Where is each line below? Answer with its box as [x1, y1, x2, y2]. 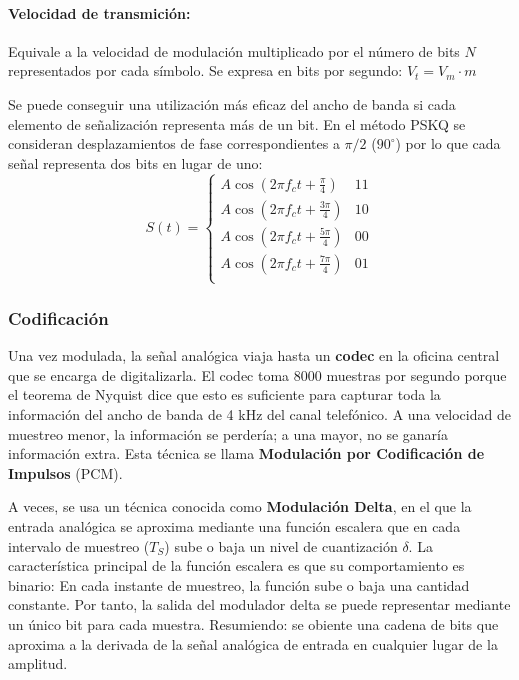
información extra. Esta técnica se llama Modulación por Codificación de [8, 443, 485, 464]
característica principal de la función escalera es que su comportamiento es [8, 555, 465, 576]
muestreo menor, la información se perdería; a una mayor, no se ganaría [8, 423, 448, 444]
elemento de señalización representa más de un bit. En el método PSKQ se [8, 113, 466, 134]
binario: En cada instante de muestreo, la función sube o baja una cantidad [8, 574, 470, 595]
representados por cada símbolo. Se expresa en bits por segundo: [8, 60, 403, 81]
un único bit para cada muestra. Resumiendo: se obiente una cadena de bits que [8, 613, 499, 634]
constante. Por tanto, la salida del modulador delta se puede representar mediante [8, 594, 511, 615]
